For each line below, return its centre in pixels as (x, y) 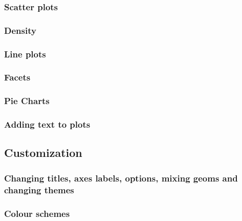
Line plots (25, 54)
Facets (17, 77)
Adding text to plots (47, 124)
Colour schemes (37, 213)
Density (20, 30)
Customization (43, 153)
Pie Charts (27, 101)
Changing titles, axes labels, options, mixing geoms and (121, 178)
